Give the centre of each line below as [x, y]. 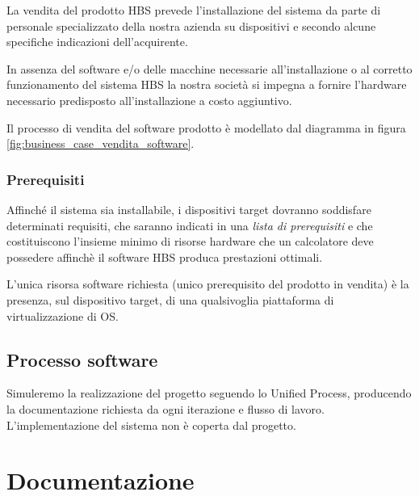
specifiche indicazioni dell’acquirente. [97, 42]
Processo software [82, 359]
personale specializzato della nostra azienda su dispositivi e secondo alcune [191, 25]
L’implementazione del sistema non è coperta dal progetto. [151, 425]
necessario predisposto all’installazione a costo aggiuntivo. [149, 100]
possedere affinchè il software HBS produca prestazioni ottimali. [165, 256]
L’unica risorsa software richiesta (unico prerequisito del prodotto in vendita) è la [208, 284]
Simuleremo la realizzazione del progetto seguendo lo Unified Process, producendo [209, 393]
